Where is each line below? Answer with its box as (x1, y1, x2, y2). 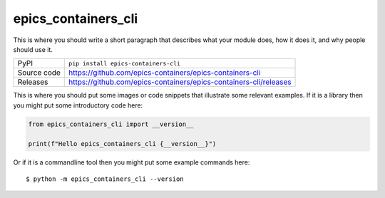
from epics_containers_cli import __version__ (28, 120, 194, 128)
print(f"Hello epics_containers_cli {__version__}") (28, 140, 217, 148)
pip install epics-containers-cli (68, 59, 181, 67)
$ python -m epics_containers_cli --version (26, 174, 185, 183)
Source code (17, 68, 61, 78)
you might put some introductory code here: (13, 100, 143, 110)
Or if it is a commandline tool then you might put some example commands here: (13, 158, 250, 167)
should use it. (13, 45, 53, 53)
